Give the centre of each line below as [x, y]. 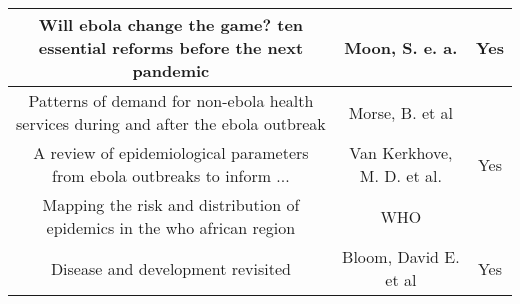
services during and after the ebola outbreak [171, 123]
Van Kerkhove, [401, 152]
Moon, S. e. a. [401, 47]
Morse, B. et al [401, 112]
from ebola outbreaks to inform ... [171, 175]
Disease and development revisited [170, 268]
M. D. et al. [400, 175]
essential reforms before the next [171, 47]
